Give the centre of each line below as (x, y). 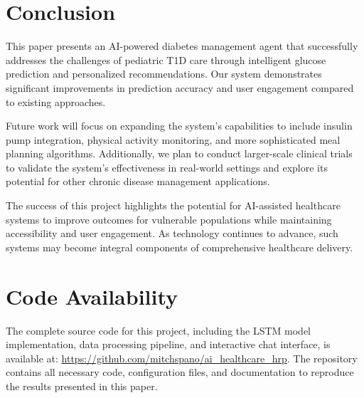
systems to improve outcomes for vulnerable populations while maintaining (169, 219)
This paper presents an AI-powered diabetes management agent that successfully (182, 46)
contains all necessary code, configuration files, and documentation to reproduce (180, 372)
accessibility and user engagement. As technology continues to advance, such (172, 233)
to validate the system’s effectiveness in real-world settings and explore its (167, 167)
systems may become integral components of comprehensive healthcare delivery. (180, 247)
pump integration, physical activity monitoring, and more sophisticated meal (173, 139)
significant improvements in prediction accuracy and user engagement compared (180, 87)
